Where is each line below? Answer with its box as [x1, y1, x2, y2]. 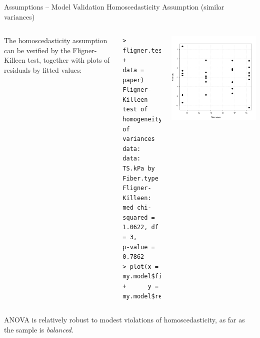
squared [122, 214, 148, 221]
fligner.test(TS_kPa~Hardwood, [122, 47, 226, 54]
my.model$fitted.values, [122, 273, 205, 280]
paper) [122, 76, 144, 84]
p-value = [122, 243, 155, 251]
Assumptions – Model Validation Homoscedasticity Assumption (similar [4, 2, 224, 12]
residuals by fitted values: [4, 64, 82, 75]
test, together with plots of [27, 55, 110, 65]
